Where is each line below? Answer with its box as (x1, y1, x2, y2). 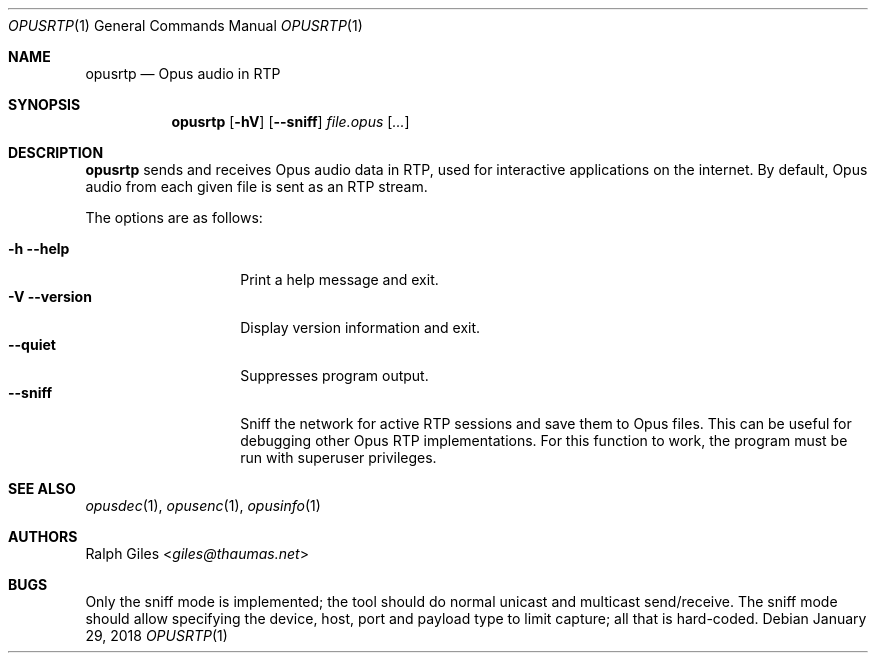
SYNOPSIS (8, 96, 81, 113)
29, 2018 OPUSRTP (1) (85, 627, 228, 644)
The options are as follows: (85, 209, 263, 226)
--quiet (8, 336, 56, 353)
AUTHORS (8, 528, 78, 545)
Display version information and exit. (240, 319, 481, 336)
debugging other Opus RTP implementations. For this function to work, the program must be (240, 432, 848, 449)
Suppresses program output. (240, 367, 429, 384)
